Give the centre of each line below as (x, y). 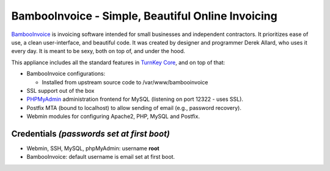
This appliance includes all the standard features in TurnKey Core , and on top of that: (118, 62)
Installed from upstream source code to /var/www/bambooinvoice (125, 82)
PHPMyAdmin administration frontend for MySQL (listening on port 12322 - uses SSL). (135, 99)
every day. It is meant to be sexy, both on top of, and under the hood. (98, 51)
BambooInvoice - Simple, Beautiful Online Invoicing (144, 16)
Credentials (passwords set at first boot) (91, 133)
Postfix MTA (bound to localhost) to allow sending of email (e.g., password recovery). (134, 107)
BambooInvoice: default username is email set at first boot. (101, 157)
